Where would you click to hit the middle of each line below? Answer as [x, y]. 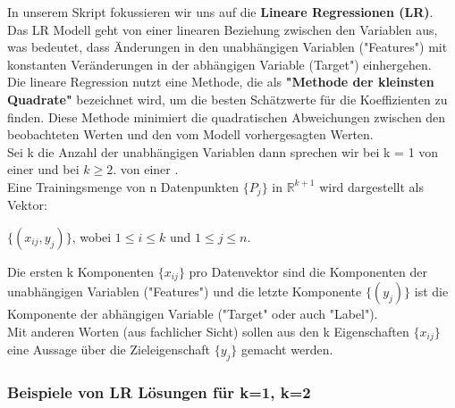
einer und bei [43, 169]
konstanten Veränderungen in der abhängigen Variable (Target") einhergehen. [219, 64]
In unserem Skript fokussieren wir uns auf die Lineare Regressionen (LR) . [220, 12]
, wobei [92, 236]
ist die [431, 291]
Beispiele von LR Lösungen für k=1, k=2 [159, 392]
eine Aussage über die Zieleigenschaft [109, 350]
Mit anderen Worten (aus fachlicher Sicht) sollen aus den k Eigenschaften [208, 332]
